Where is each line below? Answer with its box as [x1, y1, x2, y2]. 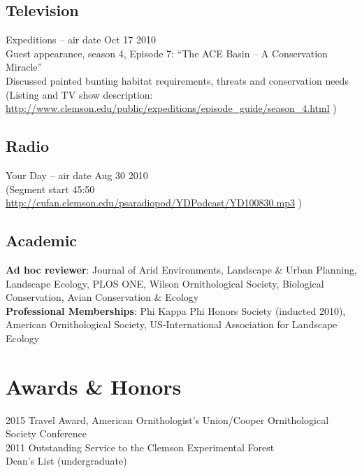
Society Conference [6, 426, 87, 441]
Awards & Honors [6, 372, 182, 400]
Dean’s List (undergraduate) [6, 453, 127, 468]
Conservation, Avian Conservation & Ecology [6, 290, 199, 304]
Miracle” [6, 59, 43, 74]
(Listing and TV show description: [6, 87, 153, 101]
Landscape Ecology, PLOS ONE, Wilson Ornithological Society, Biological [6, 276, 324, 290]
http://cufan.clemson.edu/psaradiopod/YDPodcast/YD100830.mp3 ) [6, 195, 303, 210]
